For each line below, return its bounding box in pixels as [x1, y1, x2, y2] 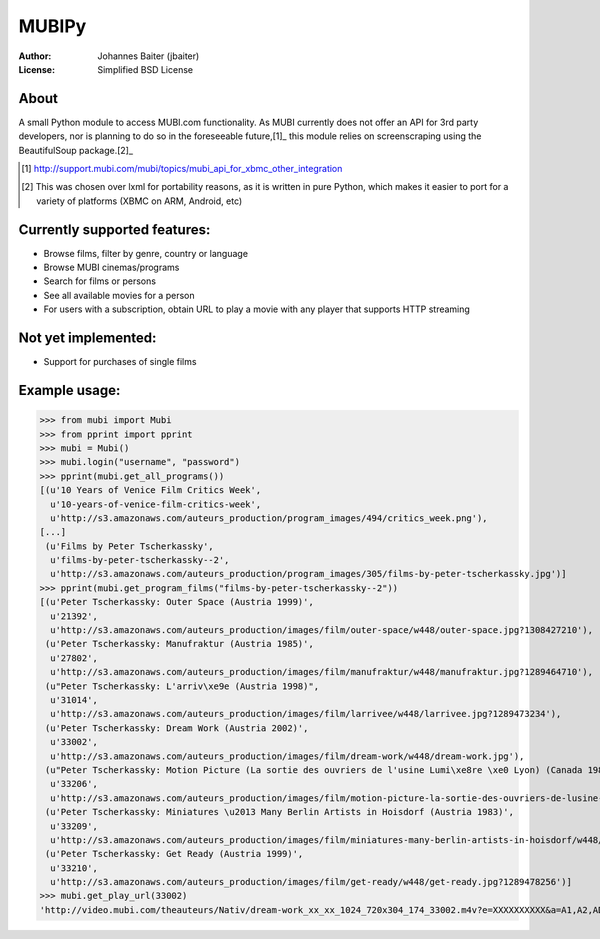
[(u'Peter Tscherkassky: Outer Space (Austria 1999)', [39, 596, 314, 608]
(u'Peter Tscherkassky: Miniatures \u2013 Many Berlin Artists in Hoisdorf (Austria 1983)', [45, 806, 515, 818]
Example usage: [18, 381, 121, 399]
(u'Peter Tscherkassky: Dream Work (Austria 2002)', [45, 722, 309, 734]
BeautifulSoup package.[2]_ [18, 144, 134, 156]
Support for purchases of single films [43, 356, 197, 368]
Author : [18, 50, 52, 62]
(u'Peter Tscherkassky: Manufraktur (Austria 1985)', [45, 638, 314, 650]
